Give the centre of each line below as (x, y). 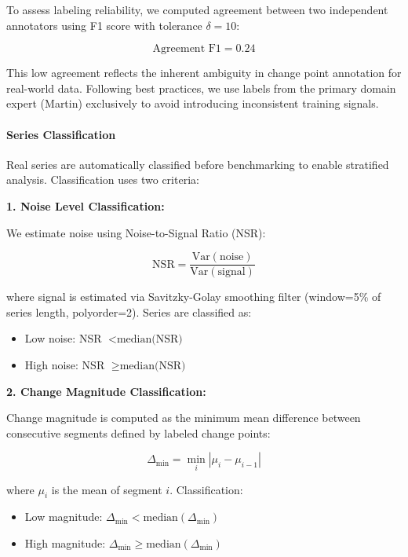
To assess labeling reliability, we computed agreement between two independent (197, 9)
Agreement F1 (187, 49)
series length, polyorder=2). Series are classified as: (129, 311)
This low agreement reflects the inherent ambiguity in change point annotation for (204, 73)
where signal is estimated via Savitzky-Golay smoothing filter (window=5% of (194, 297)
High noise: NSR (65, 364)
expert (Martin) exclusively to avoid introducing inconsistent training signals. (193, 103)
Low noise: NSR (63, 338)
